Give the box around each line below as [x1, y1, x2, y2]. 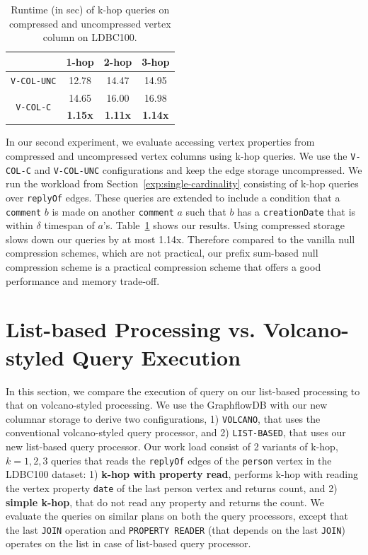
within [6, 218, 33, 233]
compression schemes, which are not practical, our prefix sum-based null [6, 245, 318, 260]
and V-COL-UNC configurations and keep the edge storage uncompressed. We [34, 162, 362, 177]
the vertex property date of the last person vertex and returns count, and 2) [6, 480, 338, 495]
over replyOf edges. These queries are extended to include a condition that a [6, 189, 340, 204]
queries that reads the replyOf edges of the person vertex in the [51, 452, 332, 467]
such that [185, 204, 226, 218]
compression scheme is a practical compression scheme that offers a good [6, 259, 321, 274]
